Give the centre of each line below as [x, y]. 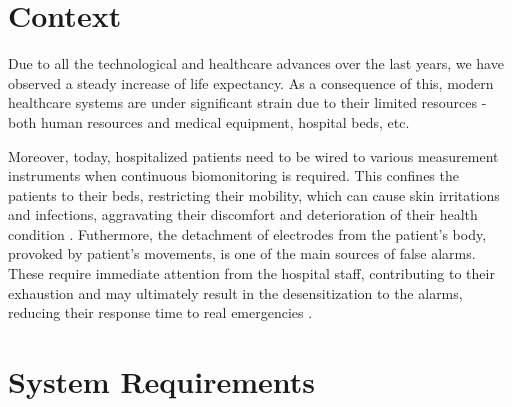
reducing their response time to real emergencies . [160, 312]
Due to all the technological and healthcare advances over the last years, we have [256, 63]
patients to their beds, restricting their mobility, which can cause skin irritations [254, 194]
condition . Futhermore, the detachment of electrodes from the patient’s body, [247, 233]
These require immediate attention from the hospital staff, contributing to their [251, 273]
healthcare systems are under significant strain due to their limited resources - [247, 102]
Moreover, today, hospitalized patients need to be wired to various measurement [253, 155]
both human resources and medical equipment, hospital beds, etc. [209, 121]
